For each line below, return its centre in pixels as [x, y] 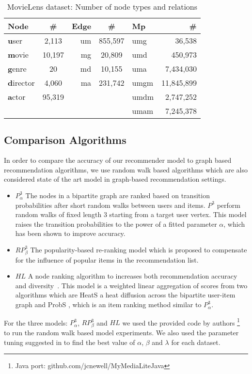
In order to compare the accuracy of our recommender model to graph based [118, 160]
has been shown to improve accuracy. [70, 233]
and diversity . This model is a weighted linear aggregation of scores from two [131, 285]
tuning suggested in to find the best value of [70, 342]
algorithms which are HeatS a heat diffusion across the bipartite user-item [125, 295]
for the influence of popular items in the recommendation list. [107, 259]
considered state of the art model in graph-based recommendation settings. [115, 179]
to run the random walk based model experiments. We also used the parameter [121, 333]
